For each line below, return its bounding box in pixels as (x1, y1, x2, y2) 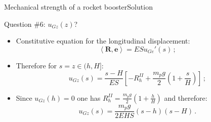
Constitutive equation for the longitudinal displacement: (16, 35, 190, 46)
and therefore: (164, 92, 207, 103)
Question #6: (4, 18, 46, 29)
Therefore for (16, 60, 57, 70)
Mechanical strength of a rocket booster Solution (4, 2, 153, 12)
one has (77, 92, 101, 103)
